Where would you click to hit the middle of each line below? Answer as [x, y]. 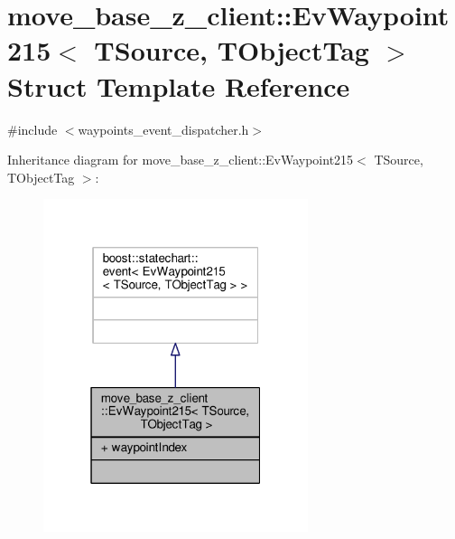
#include [32, 129]
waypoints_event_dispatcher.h [163, 129]
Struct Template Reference [179, 85]
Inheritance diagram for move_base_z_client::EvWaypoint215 [181, 160]
